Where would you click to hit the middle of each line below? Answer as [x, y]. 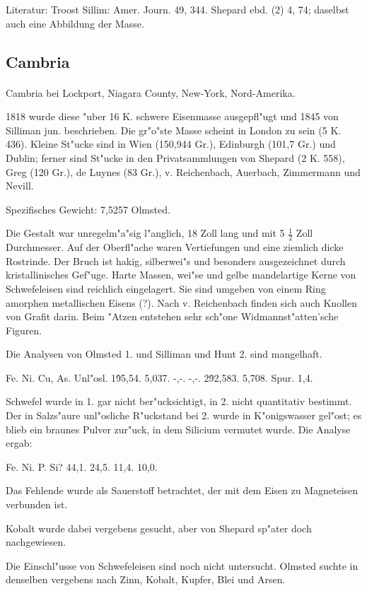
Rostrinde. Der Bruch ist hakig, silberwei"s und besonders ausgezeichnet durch [176, 261]
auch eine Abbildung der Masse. [75, 23]
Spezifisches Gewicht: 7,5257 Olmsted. [88, 209]
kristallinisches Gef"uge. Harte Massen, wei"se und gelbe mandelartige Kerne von [181, 275]
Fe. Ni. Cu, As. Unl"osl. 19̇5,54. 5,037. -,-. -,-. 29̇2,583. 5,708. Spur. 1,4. [159, 377]
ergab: [19, 443]
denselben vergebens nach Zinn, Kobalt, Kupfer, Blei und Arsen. [146, 579]
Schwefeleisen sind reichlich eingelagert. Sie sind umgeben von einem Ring [166, 288]
